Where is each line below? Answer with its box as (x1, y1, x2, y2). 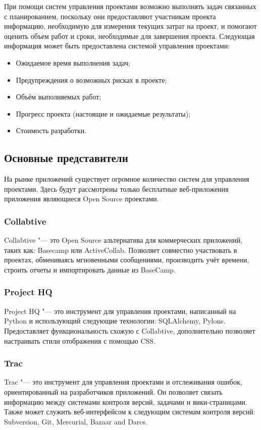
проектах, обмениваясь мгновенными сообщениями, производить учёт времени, (4, 254, 249, 265)
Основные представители (4, 150, 128, 166)
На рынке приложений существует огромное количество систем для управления (4, 174, 249, 184)
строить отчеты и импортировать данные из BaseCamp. (4, 264, 176, 275)
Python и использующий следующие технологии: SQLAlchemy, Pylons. (4, 315, 226, 326)
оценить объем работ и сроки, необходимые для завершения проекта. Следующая (4, 30, 255, 41)
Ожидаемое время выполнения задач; (16, 57, 130, 68)
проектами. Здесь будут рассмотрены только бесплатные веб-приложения (4, 183, 229, 194)
